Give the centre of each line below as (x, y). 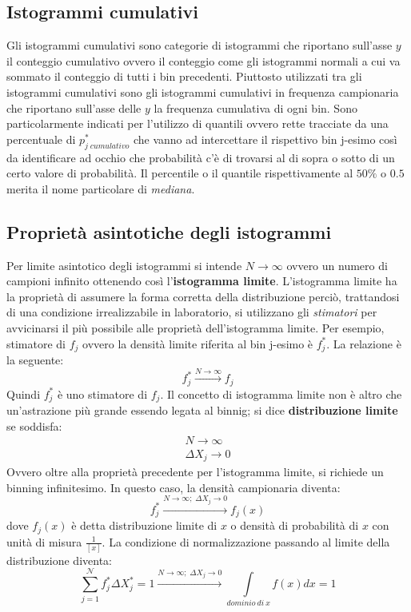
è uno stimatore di (102, 393)
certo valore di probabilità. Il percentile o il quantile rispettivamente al (180, 173)
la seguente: (35, 359)
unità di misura (44, 541)
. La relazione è (364, 343)
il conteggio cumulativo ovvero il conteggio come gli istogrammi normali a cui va (204, 60)
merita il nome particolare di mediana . (101, 188)
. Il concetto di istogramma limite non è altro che (281, 393)
